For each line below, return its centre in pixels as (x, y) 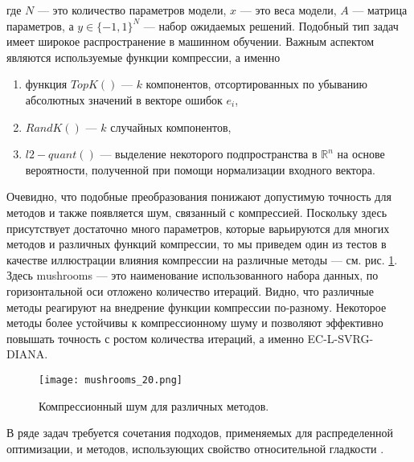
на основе (361, 154)
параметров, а (40, 25)
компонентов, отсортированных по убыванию (257, 84)
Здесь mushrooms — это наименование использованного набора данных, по (193, 275)
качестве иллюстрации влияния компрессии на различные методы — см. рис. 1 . (202, 259)
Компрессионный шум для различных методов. (154, 405)
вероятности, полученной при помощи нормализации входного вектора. (200, 169)
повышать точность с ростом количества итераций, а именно (155, 338)
